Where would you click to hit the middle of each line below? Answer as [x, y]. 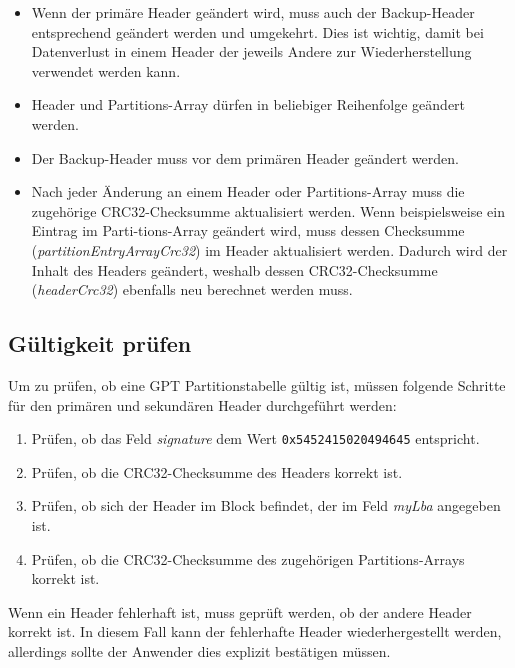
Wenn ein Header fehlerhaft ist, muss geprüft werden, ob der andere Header [240, 611]
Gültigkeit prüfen [100, 343]
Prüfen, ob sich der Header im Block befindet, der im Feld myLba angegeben [266, 505]
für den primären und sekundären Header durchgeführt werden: [202, 404]
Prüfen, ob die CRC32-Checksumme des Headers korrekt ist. [217, 471]
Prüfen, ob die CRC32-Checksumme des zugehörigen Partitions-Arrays [248, 558]
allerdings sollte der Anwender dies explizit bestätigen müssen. [199, 650]
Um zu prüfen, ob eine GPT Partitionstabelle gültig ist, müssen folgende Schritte [257, 384]
